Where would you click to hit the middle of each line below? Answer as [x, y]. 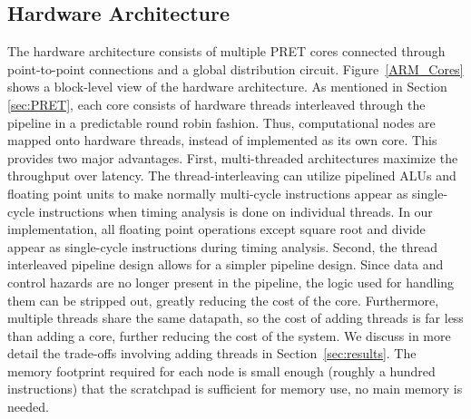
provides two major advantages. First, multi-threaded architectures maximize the [233, 157]
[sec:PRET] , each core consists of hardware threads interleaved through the [216, 104]
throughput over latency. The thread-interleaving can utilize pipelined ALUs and [232, 175]
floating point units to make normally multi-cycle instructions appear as [208, 193]
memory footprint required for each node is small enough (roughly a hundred [221, 370]
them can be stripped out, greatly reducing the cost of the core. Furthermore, [223, 300]
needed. [28, 407]
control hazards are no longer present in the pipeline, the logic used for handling [231, 282]
